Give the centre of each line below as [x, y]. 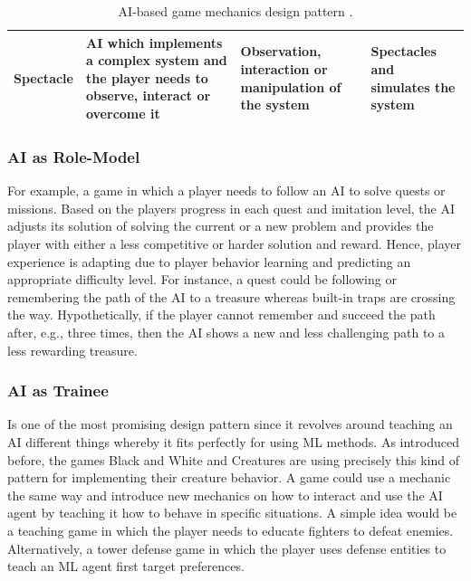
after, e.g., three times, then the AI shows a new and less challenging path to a [226, 333]
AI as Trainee [58, 391]
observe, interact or [148, 95]
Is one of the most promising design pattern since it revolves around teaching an [230, 424]
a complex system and [156, 60]
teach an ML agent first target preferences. [126, 566]
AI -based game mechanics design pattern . [235, 11]
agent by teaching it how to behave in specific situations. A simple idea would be [232, 513]
